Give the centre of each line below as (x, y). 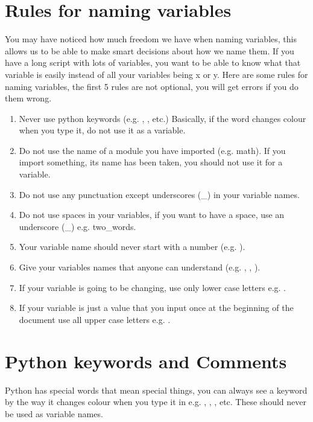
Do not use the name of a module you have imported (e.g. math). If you (152, 150)
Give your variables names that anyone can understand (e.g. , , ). (140, 267)
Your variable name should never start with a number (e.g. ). (132, 247)
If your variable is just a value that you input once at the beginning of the (156, 308)
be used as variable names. (54, 413)
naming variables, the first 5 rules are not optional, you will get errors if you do (152, 86)
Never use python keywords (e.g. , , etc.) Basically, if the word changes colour (163, 118)
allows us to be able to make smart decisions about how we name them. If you (150, 50)
